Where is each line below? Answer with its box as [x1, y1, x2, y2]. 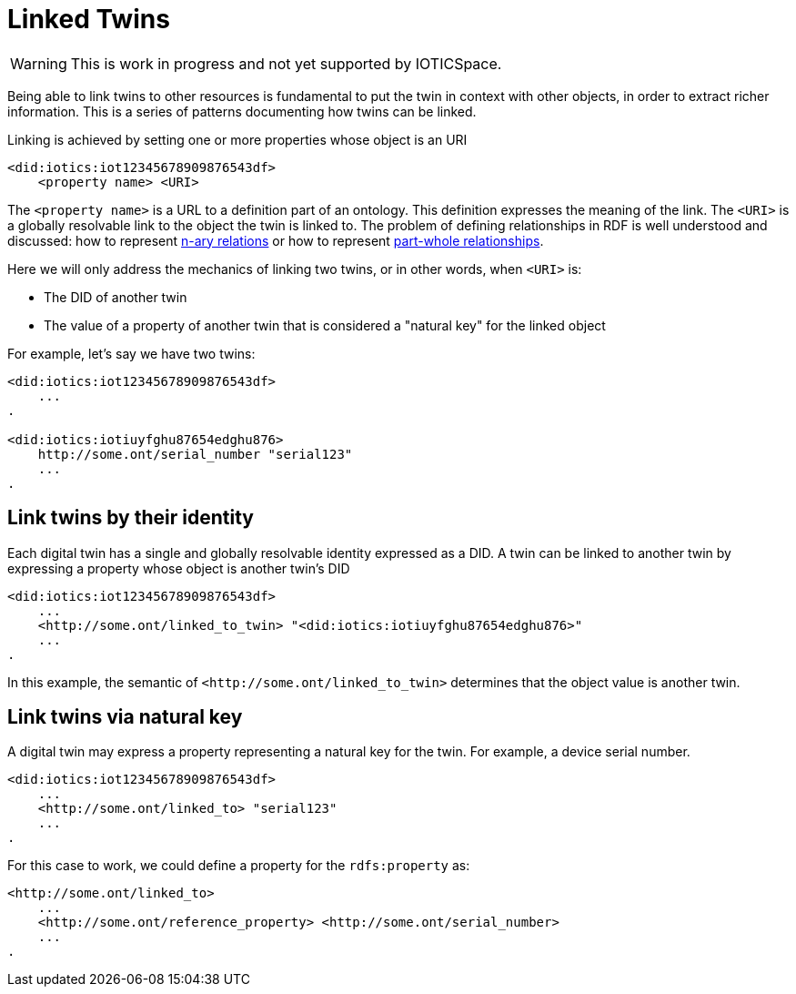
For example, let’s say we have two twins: [7, 345, 256, 361]
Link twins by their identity [7, 506, 254, 530]
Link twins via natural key [7, 705, 243, 729]
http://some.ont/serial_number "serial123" [37, 446, 353, 461]
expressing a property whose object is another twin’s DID [7, 560, 350, 576]
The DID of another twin [44, 289, 187, 305]
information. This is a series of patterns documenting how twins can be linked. [7, 103, 477, 119]
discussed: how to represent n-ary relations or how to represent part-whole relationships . [7, 232, 544, 248]
